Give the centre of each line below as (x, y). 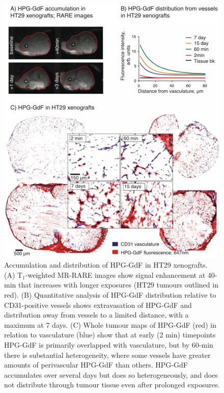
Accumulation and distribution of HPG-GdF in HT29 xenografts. (106, 265)
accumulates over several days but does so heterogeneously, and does (111, 374)
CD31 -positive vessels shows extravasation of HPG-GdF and (98, 305)
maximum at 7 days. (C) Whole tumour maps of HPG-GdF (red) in (110, 324)
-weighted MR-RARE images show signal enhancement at (115, 274)
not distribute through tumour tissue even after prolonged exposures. (112, 385)
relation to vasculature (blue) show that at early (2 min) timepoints (110, 335)
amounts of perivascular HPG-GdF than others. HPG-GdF (96, 365)
